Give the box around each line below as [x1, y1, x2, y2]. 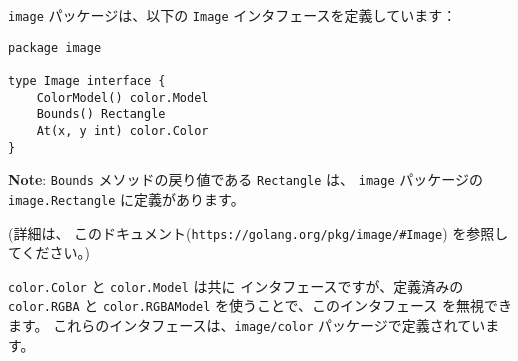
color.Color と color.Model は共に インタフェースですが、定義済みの [8, 275, 464, 296]
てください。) [8, 242, 91, 263]
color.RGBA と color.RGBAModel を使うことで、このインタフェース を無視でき [8, 295, 512, 316]
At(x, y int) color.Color [36, 123, 209, 138]
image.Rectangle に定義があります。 [8, 188, 245, 209]
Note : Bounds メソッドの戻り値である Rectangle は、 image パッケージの [8, 169, 483, 190]
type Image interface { [8, 73, 166, 88]
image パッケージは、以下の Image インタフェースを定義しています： [8, 5, 457, 25]
